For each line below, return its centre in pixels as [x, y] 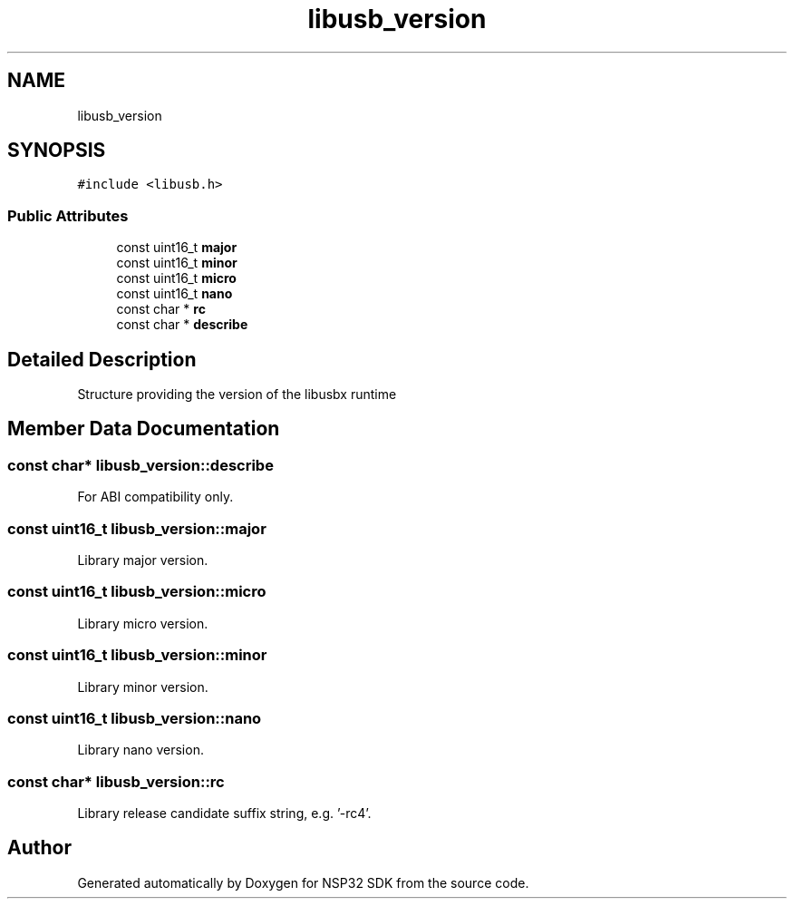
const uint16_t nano [174, 294]
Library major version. [143, 560]
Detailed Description [102, 359]
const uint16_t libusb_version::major [137, 528]
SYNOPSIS [57, 151]
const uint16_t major [177, 248]
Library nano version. [140, 750]
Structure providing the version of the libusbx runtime [237, 395]
